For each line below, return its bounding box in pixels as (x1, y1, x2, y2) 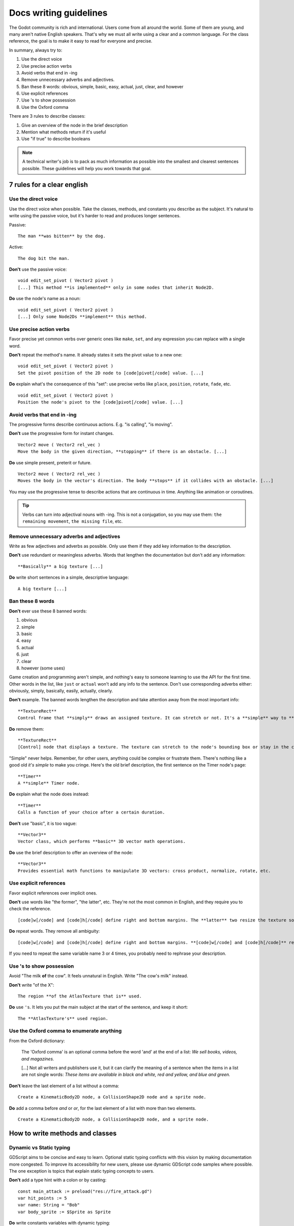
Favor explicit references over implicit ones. (9, 890, 98, 896)
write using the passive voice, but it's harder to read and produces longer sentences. (9, 213, 181, 219)
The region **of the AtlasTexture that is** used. (18, 993, 142, 999)
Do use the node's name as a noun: (9, 296, 81, 302)
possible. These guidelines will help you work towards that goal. (22, 165, 152, 171)
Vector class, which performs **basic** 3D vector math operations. (18, 839, 186, 844)
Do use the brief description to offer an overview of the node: (9, 849, 133, 855)
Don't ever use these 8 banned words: (9, 608, 87, 614)
